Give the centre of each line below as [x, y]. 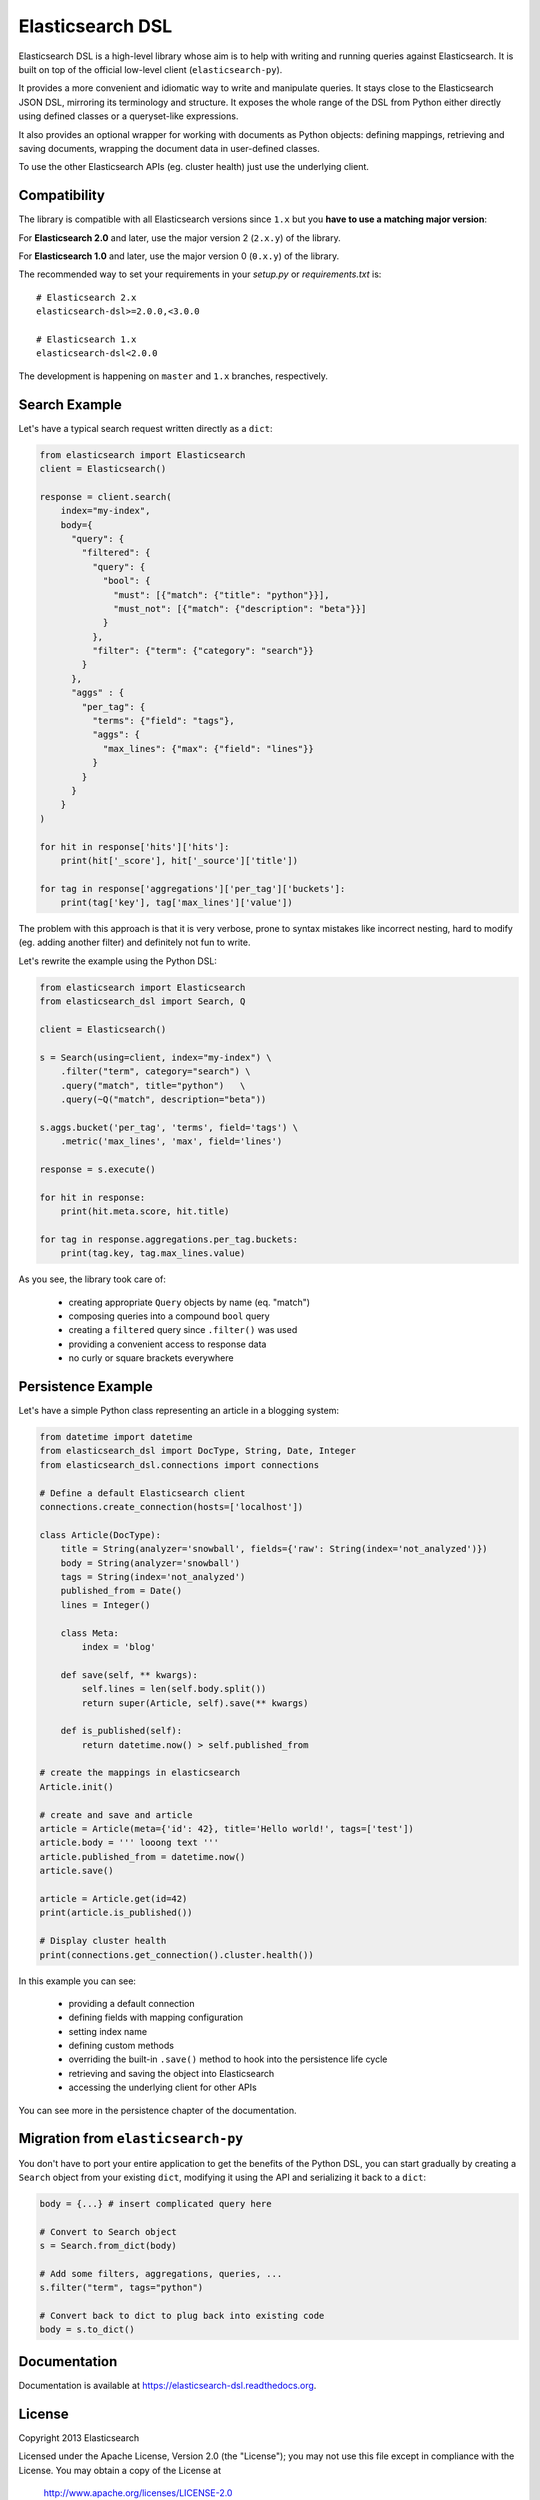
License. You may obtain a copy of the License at [120, 2470]
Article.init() [76, 1786]
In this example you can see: [77, 1981]
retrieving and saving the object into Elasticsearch [171, 2073]
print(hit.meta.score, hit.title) [145, 1211]
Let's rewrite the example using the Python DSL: [117, 961]
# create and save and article [116, 1814]
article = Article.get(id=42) [113, 1898]
